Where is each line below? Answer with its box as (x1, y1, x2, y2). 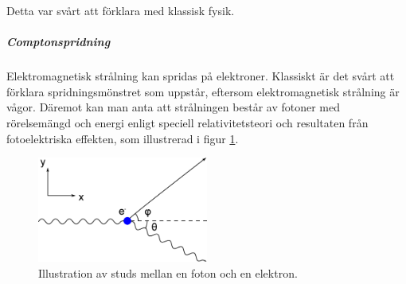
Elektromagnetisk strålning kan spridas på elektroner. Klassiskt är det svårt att (6, 68, 395, 84)
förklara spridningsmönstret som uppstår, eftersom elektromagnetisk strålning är (6, 83, 400, 99)
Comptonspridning (6, 33, 111, 50)
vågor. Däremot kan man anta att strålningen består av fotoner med (6, 99, 340, 115)
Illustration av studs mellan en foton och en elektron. (38, 264, 298, 281)
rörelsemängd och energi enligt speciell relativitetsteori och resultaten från (6, 114, 369, 130)
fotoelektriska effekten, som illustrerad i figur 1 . (6, 130, 239, 146)
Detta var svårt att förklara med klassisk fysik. (6, 2, 235, 18)
